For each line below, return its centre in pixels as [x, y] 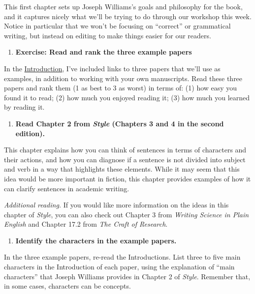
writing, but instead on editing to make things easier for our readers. [108, 35]
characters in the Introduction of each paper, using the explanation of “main [119, 267]
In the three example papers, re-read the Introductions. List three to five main [122, 257]
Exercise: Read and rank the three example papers [104, 52]
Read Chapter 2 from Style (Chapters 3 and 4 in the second [120, 123]
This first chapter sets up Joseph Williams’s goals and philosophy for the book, [123, 6]
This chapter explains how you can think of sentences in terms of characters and [125, 150]
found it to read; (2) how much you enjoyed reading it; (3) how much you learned [127, 97]
